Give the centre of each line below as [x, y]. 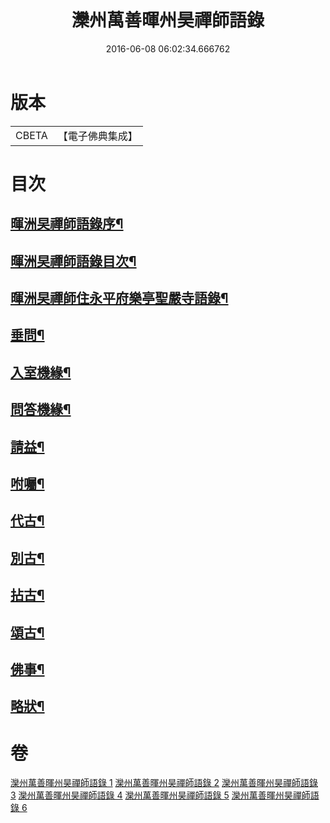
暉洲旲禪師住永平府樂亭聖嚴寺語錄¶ [119, 298]
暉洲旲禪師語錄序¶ [67, 224]
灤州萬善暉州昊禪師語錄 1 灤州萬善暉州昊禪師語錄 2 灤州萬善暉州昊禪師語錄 [164, 783]
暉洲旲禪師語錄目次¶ [73, 261]
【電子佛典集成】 [97, 136]
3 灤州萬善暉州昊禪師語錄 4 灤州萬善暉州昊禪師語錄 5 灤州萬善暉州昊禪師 [160, 795]
